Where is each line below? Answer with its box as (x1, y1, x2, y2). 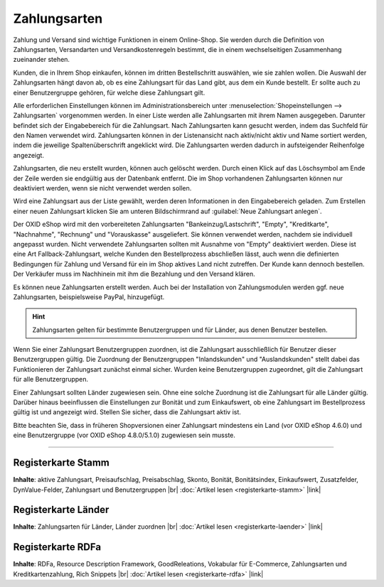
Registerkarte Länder (13, 504, 110, 516)
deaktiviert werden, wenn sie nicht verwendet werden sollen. (13, 184, 192, 193)
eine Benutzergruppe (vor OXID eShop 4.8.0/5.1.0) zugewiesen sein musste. (13, 431, 236, 440)
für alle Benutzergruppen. (13, 375, 89, 384)
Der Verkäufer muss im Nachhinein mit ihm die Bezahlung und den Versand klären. (13, 270, 255, 279)
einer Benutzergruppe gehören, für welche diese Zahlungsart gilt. (13, 88, 206, 97)
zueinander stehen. (13, 55, 70, 64)
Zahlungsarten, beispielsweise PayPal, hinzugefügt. (13, 292, 165, 301)
